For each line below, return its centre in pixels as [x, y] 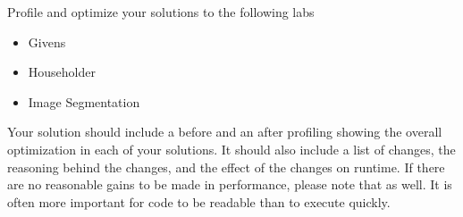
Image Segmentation [84, 101]
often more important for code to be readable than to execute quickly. [199, 201]
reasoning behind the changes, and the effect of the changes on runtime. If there [226, 167]
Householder [62, 72]
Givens [47, 42]
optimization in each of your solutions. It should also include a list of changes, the [231, 149]
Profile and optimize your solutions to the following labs [161, 12]
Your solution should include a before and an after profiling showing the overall [225, 132]
